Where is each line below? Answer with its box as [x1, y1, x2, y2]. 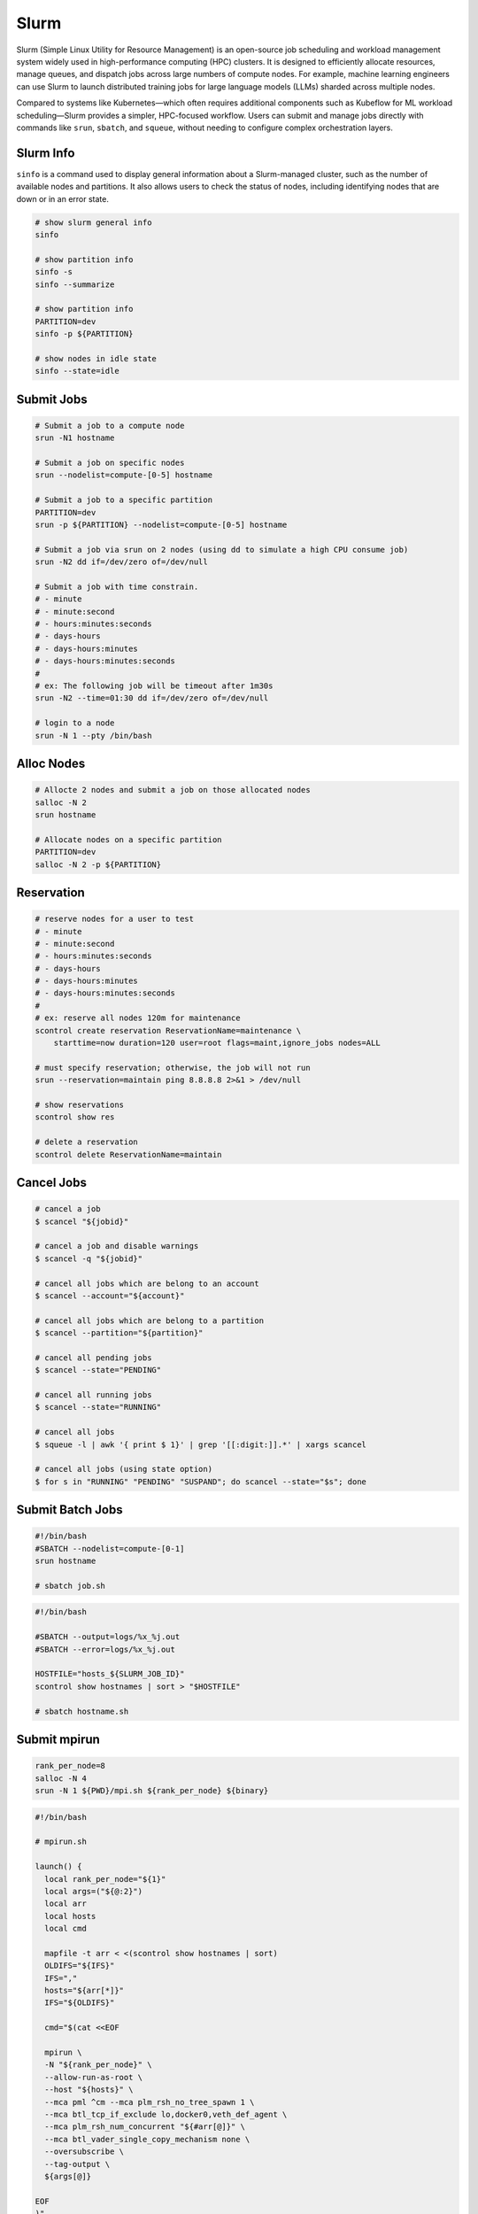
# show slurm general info [35, 217, 152, 228]
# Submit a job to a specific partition [35, 495, 212, 505]
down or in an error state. [16, 193, 110, 204]
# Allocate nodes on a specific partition [35, 834, 222, 845]
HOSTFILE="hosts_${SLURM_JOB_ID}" [35, 1669, 185, 1679]
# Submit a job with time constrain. [35, 581, 199, 592]
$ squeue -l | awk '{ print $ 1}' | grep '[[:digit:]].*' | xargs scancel [35, 1439, 367, 1450]
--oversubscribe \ [44, 2147, 124, 2156]
